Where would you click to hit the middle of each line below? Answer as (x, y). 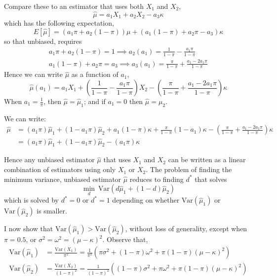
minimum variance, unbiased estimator (63, 179)
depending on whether (146, 200)
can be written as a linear (207, 159)
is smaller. (52, 211)
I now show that (29, 228)
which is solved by (31, 200)
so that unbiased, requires (43, 41)
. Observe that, (125, 239)
